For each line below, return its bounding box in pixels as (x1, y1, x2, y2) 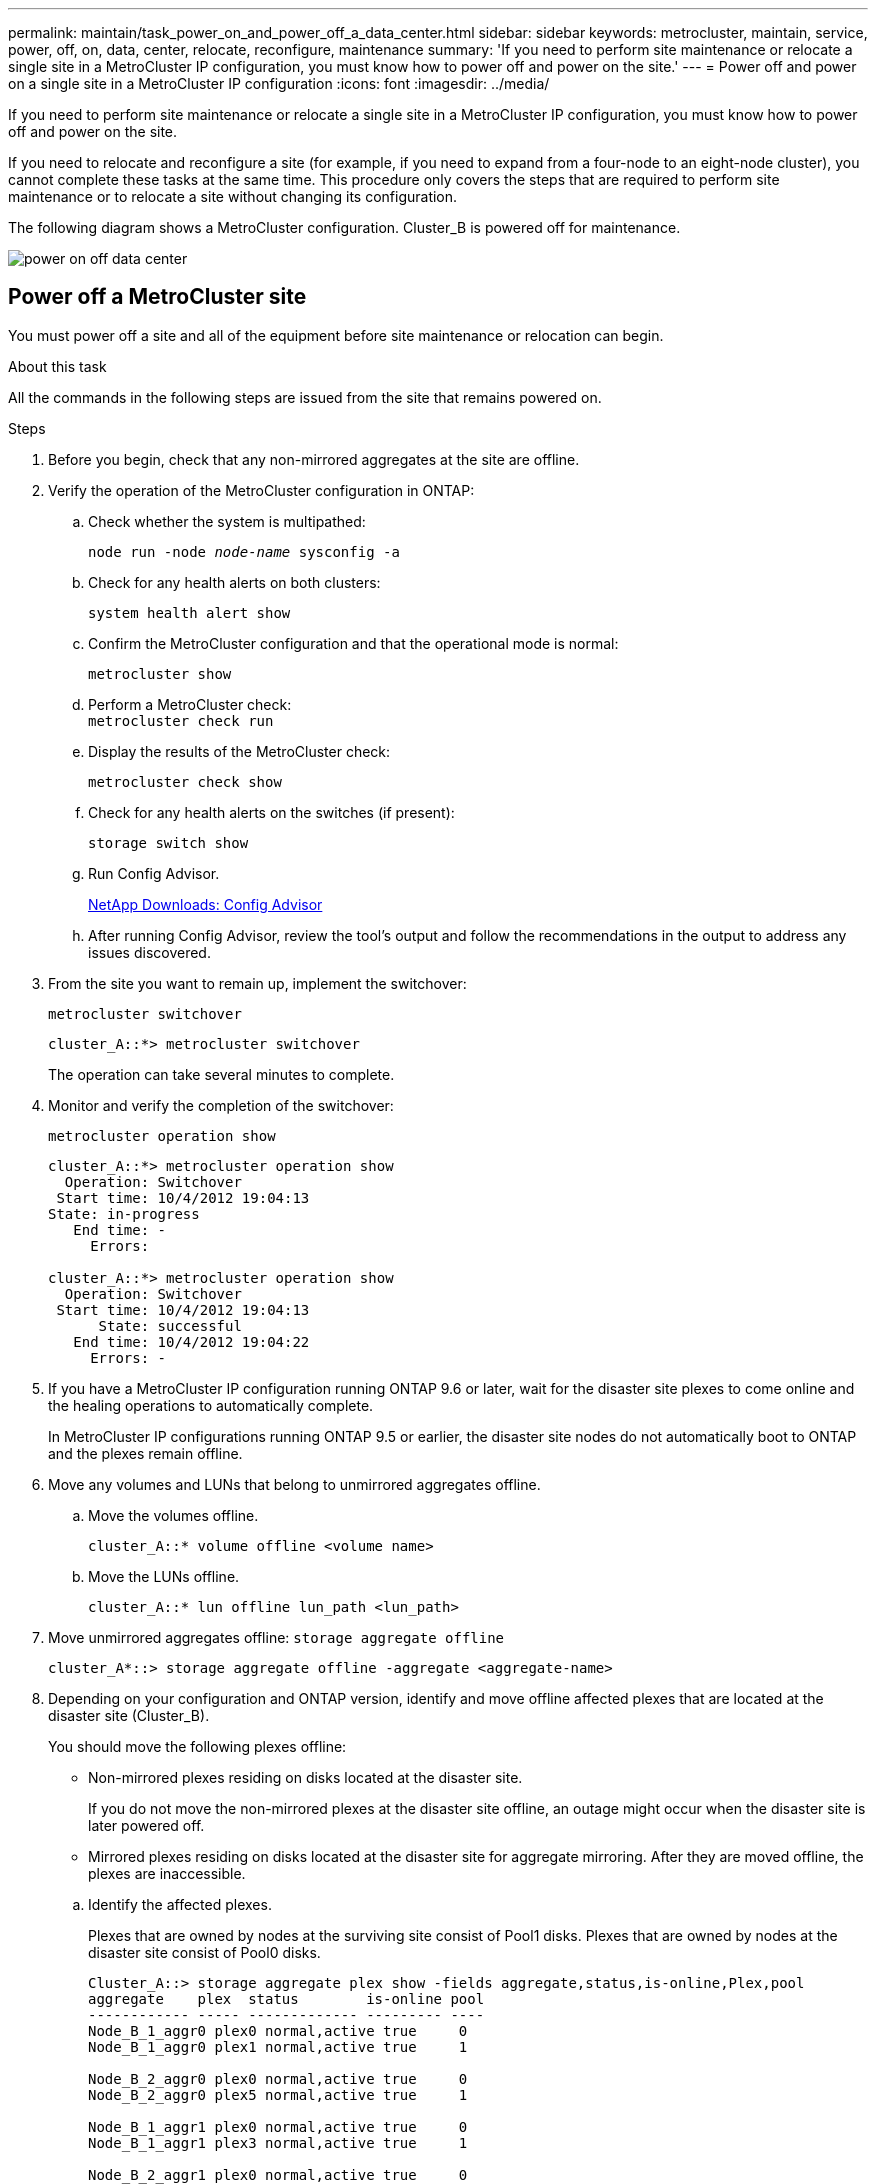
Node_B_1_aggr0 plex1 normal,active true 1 (88, 2038, 468, 2055)
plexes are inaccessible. (88, 1864, 246, 1882)
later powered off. (88, 1816, 205, 1834)
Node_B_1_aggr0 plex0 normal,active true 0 (88, 2022, 468, 2039)
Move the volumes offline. (88, 1506, 259, 1524)
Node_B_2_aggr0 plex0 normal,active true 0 (88, 2070, 468, 2087)
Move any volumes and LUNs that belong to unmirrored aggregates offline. (48, 1475, 541, 1493)
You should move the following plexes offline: (48, 1737, 347, 1755)
